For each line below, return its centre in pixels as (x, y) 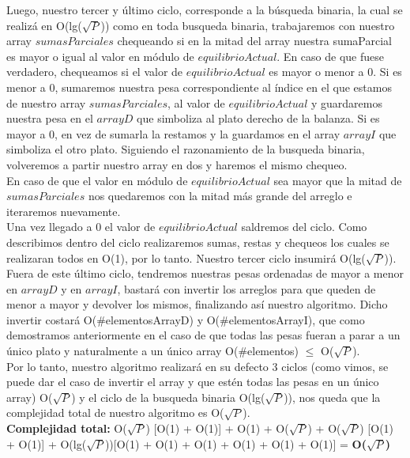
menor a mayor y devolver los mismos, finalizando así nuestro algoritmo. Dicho (197, 304)
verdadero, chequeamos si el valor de (95, 72)
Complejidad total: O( (67, 428)
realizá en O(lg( (44, 25)
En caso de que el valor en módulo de (97, 180)
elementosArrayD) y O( (163, 319)
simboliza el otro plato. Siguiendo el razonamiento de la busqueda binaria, (186, 149)
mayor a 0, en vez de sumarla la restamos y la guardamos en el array (173, 133)
